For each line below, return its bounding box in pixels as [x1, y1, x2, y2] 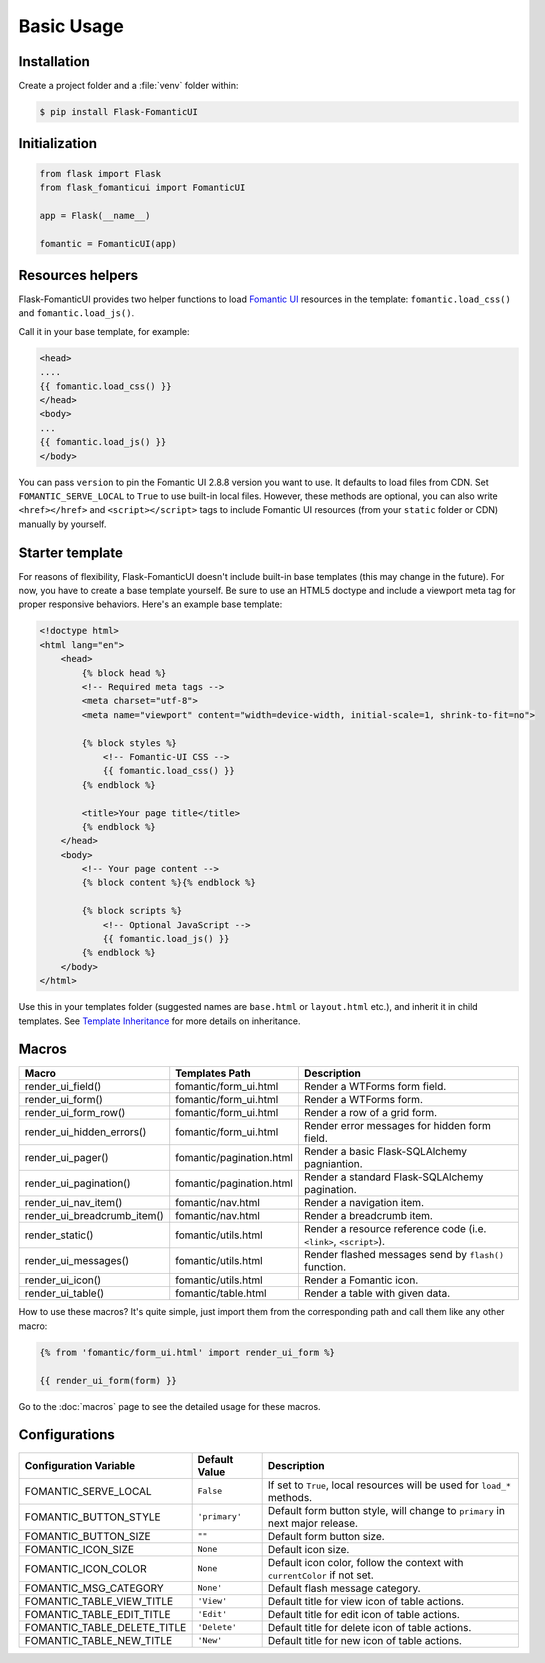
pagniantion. [303, 1157, 364, 1171]
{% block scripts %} [81, 905, 183, 917]
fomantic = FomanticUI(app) [39, 238, 177, 249]
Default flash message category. [267, 1581, 421, 1595]
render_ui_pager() [24, 1151, 109, 1165]
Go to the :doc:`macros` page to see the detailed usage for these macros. [18, 1400, 321, 1412]
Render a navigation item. [303, 1196, 425, 1210]
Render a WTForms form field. [303, 1080, 447, 1094]
